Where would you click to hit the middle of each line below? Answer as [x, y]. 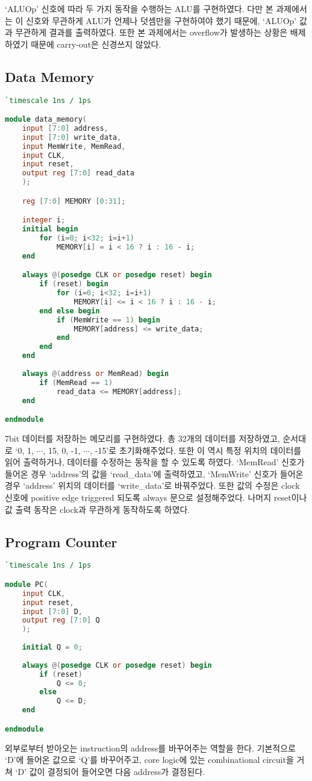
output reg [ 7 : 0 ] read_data [78, 173]
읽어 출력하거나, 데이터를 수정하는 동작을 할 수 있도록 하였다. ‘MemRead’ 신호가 [155, 462]
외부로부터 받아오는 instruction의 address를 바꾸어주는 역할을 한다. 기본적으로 [150, 748]
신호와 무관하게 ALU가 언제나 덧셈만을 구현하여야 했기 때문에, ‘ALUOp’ [161, 20]
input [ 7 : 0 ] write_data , [72, 137]
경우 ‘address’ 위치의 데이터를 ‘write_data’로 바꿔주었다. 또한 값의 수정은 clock [152, 485]
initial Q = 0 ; [52, 647]
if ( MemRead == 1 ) [76, 382]
